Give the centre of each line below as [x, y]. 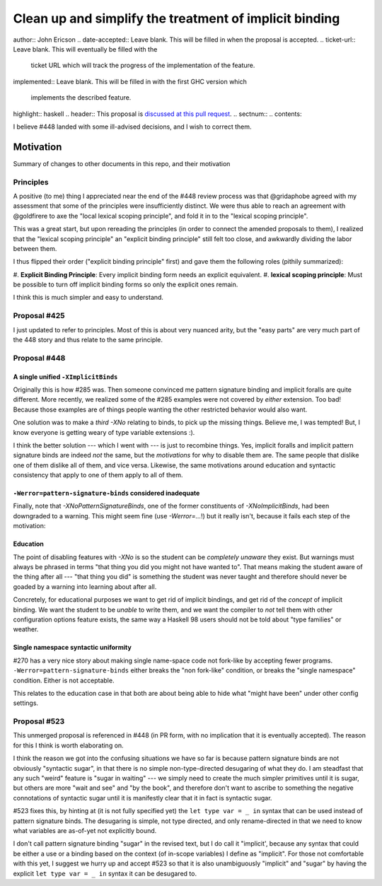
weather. [26, 629]
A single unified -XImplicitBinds [65, 377]
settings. [26, 703]
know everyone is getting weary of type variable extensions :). [104, 432]
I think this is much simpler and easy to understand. [88, 298]
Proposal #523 [39, 721]
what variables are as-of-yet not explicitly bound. [85, 830]
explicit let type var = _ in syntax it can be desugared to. [105, 873]
